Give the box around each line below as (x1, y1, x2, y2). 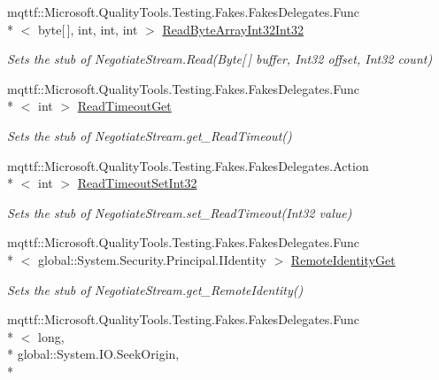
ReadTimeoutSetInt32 (77, 174, 197, 192)
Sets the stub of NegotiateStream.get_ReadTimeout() (7, 126, 292, 144)
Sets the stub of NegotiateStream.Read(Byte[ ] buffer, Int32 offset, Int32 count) (7, 50, 433, 68)
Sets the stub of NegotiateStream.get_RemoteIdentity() (7, 280, 304, 299)
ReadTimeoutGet (77, 97, 172, 115)
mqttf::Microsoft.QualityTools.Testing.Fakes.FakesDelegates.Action (7, 156, 369, 174)
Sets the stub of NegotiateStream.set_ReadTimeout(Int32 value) (7, 203, 352, 221)
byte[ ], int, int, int (37, 19, 138, 38)
